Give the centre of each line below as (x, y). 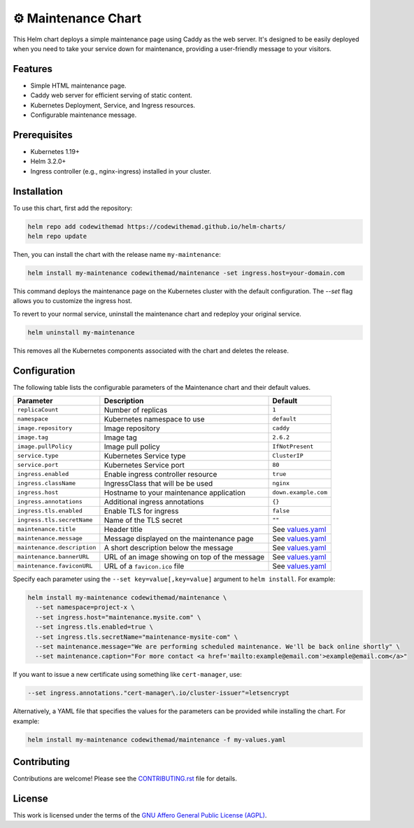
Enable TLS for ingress (141, 511)
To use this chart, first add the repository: (73, 208)
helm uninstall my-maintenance (81, 332)
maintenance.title (47, 529)
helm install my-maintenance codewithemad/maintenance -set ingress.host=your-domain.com (186, 273)
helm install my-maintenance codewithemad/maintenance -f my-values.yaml (157, 739)
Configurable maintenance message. (84, 115)
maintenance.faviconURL (55, 566)
